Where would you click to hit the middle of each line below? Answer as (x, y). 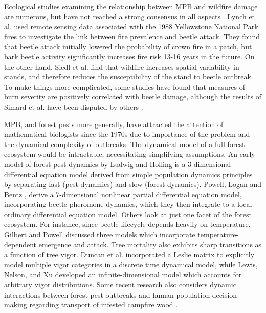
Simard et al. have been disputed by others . (74, 106)
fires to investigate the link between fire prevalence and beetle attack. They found (132, 36)
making (16, 305)
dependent (20, 244)
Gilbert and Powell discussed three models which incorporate (100, 234)
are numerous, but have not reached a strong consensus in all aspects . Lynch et (130, 16)
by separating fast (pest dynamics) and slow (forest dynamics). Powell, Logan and (133, 184)
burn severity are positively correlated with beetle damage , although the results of (133, 97)
